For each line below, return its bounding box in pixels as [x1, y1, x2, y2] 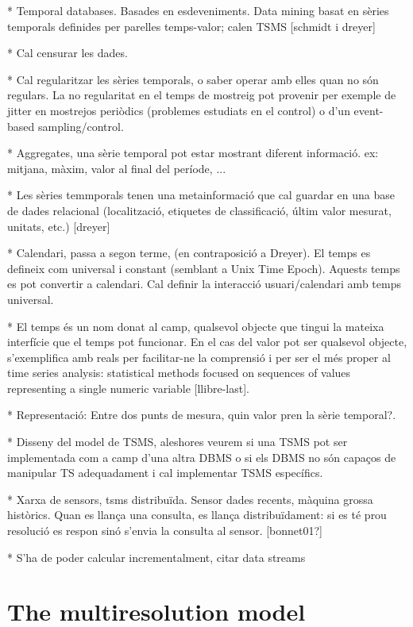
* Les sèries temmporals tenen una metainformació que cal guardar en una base [7, 187, 396, 203]
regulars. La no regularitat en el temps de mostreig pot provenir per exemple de [7, 87, 396, 103]
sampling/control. [37, 117, 124, 134]
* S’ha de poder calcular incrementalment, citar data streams [7, 548, 306, 565]
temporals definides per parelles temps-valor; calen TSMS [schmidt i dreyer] [7, 17, 376, 34]
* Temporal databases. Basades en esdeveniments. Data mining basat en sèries [7, 2, 389, 18]
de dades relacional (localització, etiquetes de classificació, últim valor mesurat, [7, 202, 392, 218]
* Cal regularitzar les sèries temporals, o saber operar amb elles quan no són [7, 71, 379, 87]
